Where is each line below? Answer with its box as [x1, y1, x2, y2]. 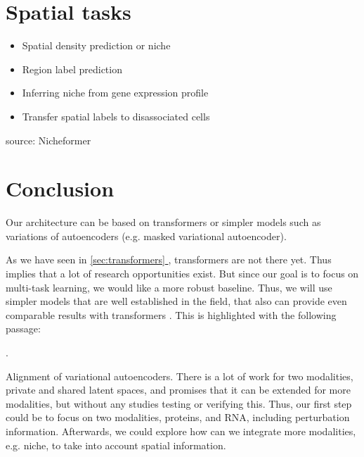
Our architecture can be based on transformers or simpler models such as [6, 215, 321, 230]
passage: [6, 321, 41, 336]
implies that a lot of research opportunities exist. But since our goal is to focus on [6, 266, 359, 280]
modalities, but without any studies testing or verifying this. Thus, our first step [6, 396, 352, 411]
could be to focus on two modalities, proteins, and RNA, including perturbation [6, 410, 350, 425]
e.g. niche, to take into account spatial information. [6, 437, 226, 452]
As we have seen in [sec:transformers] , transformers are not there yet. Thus [6, 252, 332, 267]
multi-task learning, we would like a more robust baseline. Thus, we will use [6, 280, 332, 294]
